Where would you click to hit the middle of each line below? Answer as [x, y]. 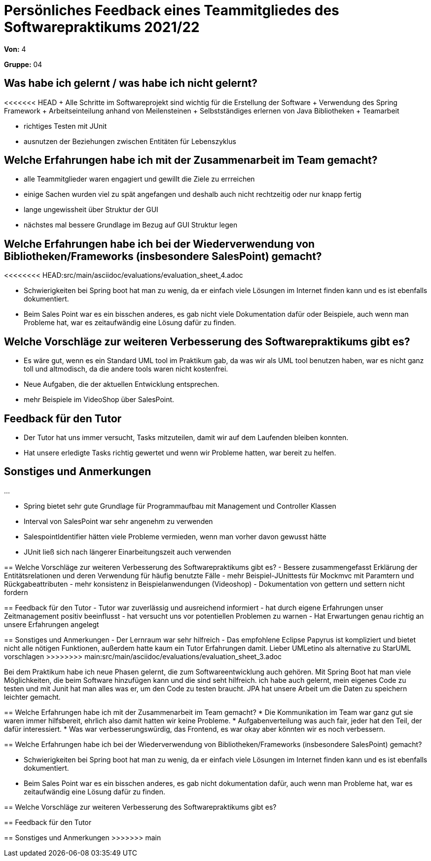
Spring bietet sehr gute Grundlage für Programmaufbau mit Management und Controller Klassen [180, 506]
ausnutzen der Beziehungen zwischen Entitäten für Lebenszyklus [130, 141]
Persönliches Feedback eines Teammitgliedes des [172, 10]
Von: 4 [15, 49]
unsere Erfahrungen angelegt [52, 624]
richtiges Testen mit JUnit [65, 126]
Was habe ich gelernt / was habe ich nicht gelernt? [131, 83]
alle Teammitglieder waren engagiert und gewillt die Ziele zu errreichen [139, 179]
